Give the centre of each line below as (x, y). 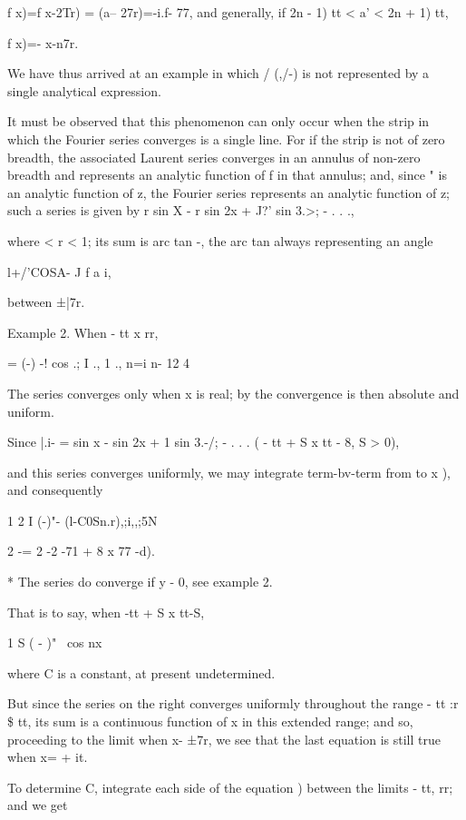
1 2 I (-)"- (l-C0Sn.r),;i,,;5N (83, 520)
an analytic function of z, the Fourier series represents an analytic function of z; (228, 192)
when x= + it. (48, 757)
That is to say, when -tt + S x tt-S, (106, 612)
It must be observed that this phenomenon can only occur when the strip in (218, 121)
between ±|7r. (46, 302)
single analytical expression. (84, 90)
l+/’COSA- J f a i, (59, 271)
